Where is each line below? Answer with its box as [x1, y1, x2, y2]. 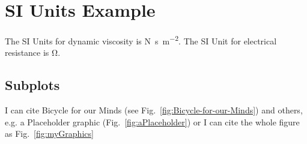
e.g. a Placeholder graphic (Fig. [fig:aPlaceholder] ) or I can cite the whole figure [5, 115, 300, 128]
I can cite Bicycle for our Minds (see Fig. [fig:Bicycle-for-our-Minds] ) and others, [5, 104, 303, 116]
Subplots [5, 76, 60, 94]
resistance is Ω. [5, 46, 61, 59]
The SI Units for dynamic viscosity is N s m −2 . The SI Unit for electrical [5, 33, 277, 47]
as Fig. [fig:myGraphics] [5, 127, 94, 140]
